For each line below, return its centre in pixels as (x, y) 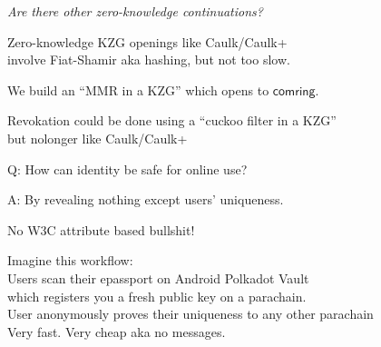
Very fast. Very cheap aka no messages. (117, 331)
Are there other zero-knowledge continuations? (135, 11)
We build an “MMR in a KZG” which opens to (138, 89)
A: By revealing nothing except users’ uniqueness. (146, 199)
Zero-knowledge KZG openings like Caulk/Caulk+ (147, 41)
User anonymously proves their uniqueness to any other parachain (190, 314)
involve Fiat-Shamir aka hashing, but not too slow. (149, 59)
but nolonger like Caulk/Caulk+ (98, 138)
